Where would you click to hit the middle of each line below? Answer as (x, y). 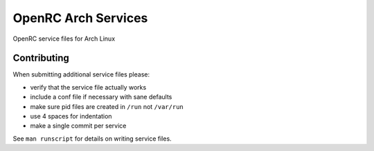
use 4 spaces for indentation (71, 117)
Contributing (41, 58)
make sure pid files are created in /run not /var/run (107, 106)
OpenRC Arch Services (80, 18)
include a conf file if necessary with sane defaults (101, 97)
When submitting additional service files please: (81, 74)
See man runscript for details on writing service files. (92, 139)
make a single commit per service (78, 126)
